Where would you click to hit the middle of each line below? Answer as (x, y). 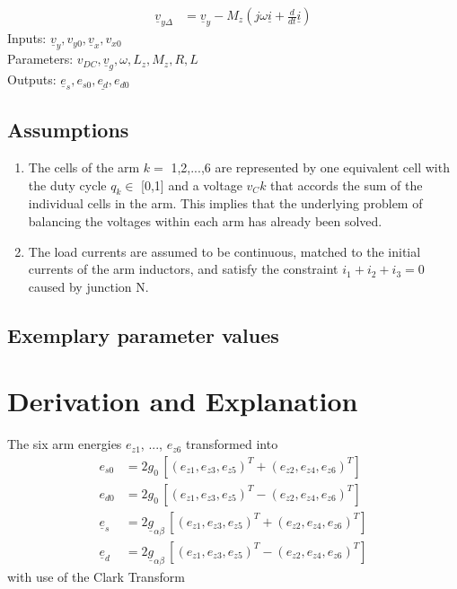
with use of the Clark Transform (96, 576)
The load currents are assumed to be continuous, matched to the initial (224, 251)
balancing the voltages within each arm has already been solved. (205, 220)
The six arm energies (65, 444)
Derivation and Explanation (183, 401)
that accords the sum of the (347, 185)
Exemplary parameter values (143, 334)
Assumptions (68, 130)
